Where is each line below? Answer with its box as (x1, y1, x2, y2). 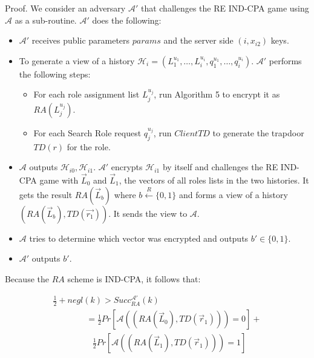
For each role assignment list (33, 88, 140, 101)
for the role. (67, 140, 111, 153)
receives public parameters (31, 34, 130, 47)
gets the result (19, 188, 73, 201)
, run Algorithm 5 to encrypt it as (154, 88, 280, 101)
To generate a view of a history (19, 54, 135, 67)
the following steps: (19, 67, 91, 80)
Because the (5, 272, 49, 285)
